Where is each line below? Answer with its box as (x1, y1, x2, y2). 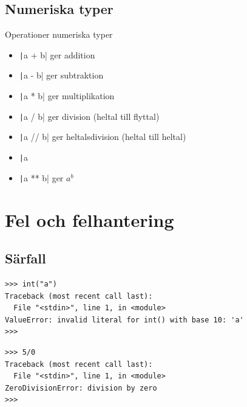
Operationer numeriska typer (5, 28, 113, 41)
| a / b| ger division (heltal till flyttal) (19, 110, 160, 122)
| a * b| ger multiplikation (19, 89, 115, 102)
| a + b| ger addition (19, 48, 95, 61)
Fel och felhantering (5, 207, 174, 232)
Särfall (5, 249, 46, 268)
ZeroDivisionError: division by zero (5, 383, 157, 392)
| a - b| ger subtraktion (19, 69, 104, 82)
